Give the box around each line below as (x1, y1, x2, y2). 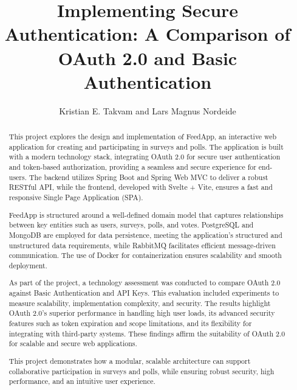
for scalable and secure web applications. (9, 338, 137, 349)
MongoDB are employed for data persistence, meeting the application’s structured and (9, 229, 282, 240)
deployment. (9, 260, 47, 270)
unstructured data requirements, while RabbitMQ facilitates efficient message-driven (9, 240, 276, 250)
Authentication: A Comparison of (4, 21, 291, 46)
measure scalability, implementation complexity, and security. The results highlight (9, 298, 271, 308)
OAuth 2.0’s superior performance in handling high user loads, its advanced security (9, 308, 275, 318)
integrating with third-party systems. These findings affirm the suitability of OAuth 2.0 (9, 328, 285, 338)
